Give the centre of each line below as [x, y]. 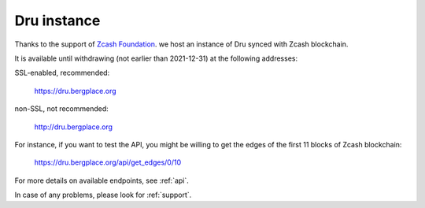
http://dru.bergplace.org [74, 127]
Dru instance [57, 20]
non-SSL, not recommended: [62, 109]
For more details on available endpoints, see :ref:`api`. [102, 180]
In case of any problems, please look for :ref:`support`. [103, 195]
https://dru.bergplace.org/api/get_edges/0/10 [108, 162]
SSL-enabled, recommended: [62, 73]
